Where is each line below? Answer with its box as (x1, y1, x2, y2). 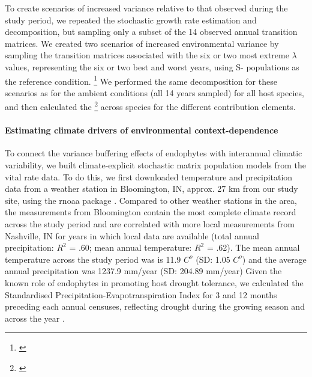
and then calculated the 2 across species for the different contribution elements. (5, 99, 296, 113)
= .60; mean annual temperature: (69, 241, 192, 254)
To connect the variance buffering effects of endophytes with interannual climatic (5, 147, 302, 159)
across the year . (5, 311, 65, 324)
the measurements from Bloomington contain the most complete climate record (5, 206, 296, 218)
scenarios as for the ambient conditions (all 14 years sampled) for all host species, (5, 86, 304, 99)
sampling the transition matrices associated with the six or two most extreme (5, 49, 289, 61)
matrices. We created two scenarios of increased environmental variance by (5, 37, 279, 49)
